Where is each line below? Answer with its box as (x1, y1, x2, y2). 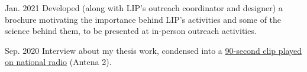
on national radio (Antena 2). (5, 56, 112, 68)
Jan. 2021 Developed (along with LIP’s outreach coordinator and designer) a (5, 2, 283, 13)
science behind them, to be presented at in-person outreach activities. (5, 25, 257, 37)
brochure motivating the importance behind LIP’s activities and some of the (5, 13, 282, 25)
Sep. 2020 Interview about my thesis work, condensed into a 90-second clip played (5, 44, 302, 56)
